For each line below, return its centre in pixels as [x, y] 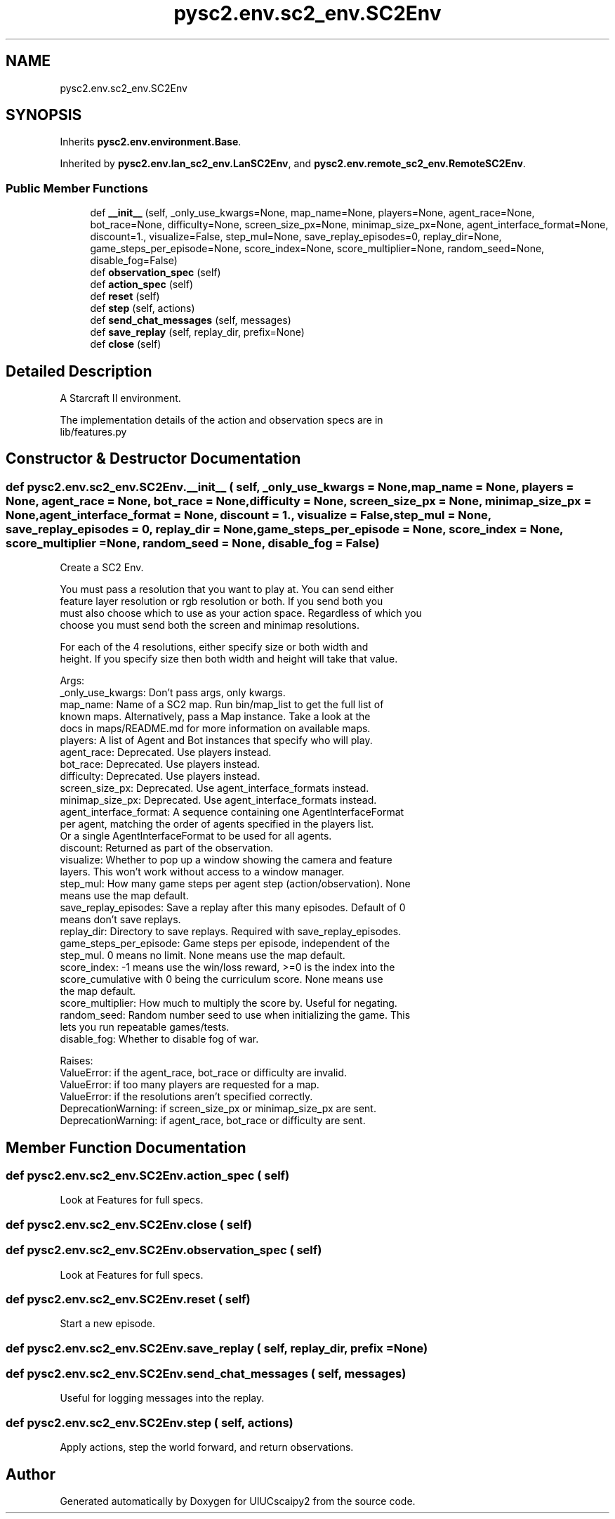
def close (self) [126, 344]
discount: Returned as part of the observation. [167, 848]
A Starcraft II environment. [120, 398]
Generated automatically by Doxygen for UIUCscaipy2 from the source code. [238, 1501]
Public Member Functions [77, 188]
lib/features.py [93, 432]
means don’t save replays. [120, 920]
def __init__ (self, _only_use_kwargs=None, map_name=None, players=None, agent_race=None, [312, 213]
